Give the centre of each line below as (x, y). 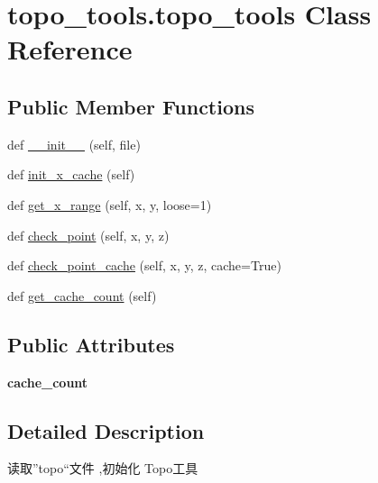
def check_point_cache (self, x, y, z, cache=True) (144, 265)
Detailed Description (106, 430)
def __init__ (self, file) (74, 144)
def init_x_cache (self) (71, 174)
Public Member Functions (131, 106)
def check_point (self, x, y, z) (88, 235)
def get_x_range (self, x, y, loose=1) (110, 204)
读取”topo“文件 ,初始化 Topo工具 (103, 468)
